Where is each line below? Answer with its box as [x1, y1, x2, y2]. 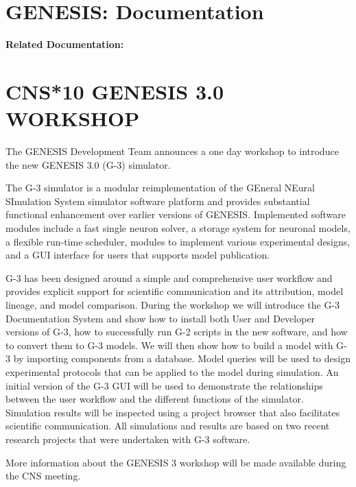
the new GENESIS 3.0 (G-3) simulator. [5, 157, 171, 171]
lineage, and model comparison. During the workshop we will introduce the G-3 [5, 297, 340, 311]
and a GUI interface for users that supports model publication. [5, 248, 270, 262]
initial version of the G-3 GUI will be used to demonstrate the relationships [5, 378, 323, 392]
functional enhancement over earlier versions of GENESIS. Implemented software [5, 207, 346, 222]
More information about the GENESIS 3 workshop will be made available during [5, 455, 346, 469]
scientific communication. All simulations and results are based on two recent [5, 418, 330, 433]
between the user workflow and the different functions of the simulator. [5, 392, 304, 406]
